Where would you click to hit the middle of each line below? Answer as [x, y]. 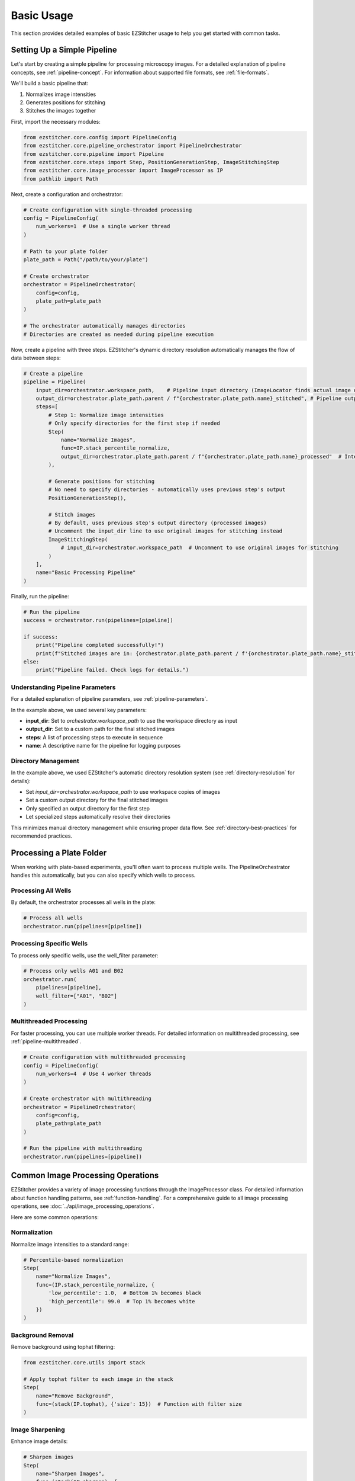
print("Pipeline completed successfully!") [100, 645]
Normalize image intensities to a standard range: [70, 1244]
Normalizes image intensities [61, 94]
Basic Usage [42, 15]
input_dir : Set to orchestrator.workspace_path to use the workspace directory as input [132, 720]
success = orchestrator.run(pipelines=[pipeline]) [99, 620]
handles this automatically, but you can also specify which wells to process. [103, 875]
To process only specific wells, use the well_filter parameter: [85, 955]
